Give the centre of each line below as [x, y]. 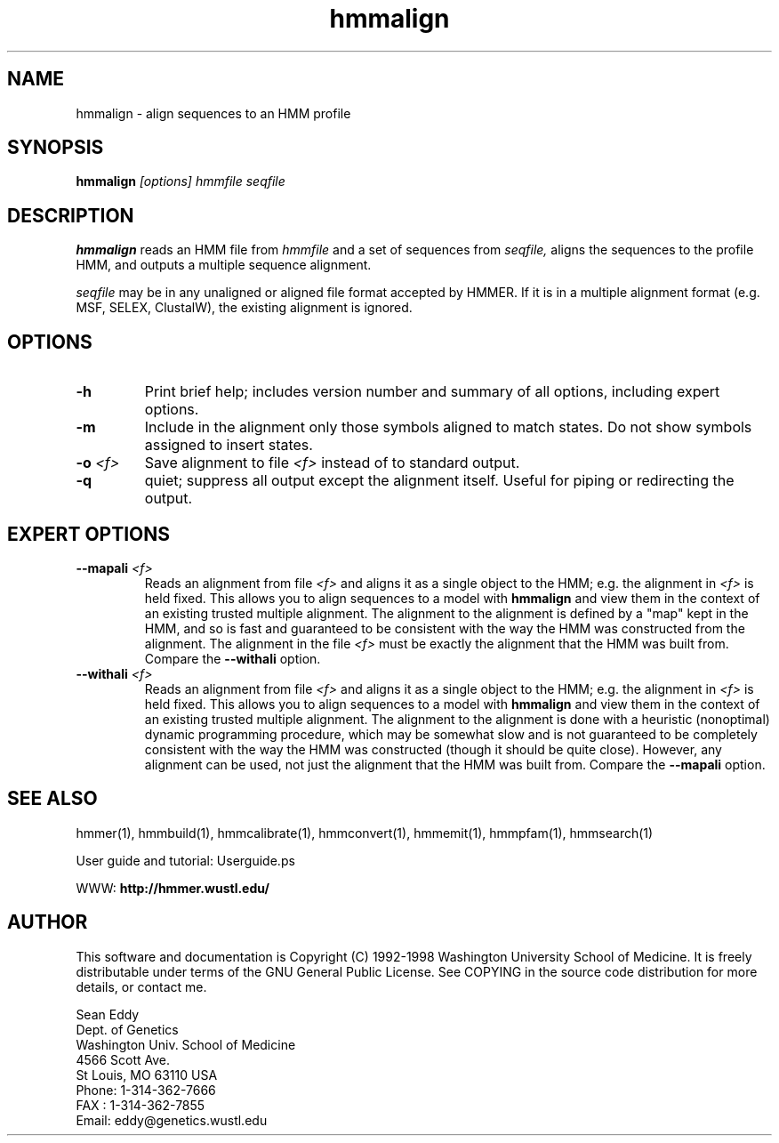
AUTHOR [48, 922]
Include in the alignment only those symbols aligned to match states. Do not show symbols [448, 427]
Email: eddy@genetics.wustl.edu [172, 1120]
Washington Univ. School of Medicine [186, 1044]
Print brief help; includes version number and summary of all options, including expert [432, 392]
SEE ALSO [52, 799]
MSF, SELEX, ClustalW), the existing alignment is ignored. [244, 308]
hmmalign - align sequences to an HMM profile [213, 113]
